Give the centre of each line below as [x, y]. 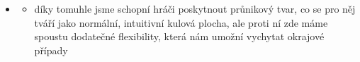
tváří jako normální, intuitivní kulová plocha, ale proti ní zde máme [181, 22]
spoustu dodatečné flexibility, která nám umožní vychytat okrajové [179, 36]
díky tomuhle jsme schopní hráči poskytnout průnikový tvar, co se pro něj [195, 8]
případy [51, 50]
